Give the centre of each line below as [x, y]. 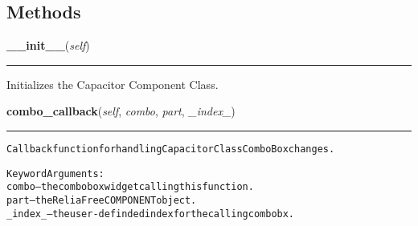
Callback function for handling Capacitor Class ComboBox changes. [171, 149]
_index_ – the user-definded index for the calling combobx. [151, 214]
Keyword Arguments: [55, 174]
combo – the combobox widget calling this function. [130, 187]
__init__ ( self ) [48, 45]
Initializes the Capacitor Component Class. [113, 84]
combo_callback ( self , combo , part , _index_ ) [121, 111]
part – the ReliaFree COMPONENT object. [102, 200]
